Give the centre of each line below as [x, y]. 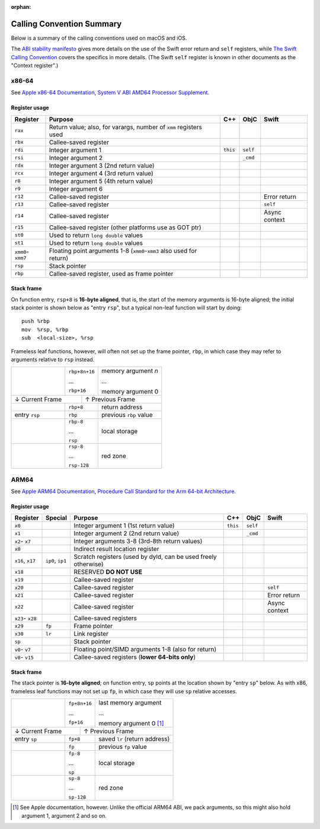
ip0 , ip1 [56, 561]
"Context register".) [35, 66]
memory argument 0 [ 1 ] [131, 724]
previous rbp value [127, 415]
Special [56, 518]
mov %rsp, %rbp [45, 329]
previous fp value [123, 747]
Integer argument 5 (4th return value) [101, 181]
